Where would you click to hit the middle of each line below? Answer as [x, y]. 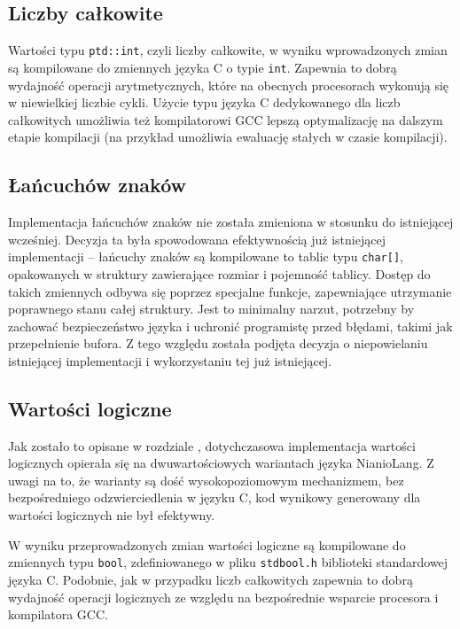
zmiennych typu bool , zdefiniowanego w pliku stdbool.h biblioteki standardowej [228, 562]
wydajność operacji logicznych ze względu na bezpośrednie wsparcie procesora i [223, 597]
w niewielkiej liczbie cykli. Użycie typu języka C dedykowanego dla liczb [204, 102]
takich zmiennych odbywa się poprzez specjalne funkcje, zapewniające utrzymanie [230, 291]
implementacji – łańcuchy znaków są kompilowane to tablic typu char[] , [206, 256]
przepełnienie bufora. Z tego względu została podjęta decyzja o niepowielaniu [218, 343]
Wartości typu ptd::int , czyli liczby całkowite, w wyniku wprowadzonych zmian [228, 50]
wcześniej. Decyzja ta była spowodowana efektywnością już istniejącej [197, 239]
